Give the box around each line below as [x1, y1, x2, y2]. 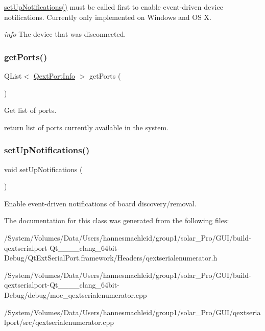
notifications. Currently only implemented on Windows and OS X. [4, 11, 211, 22]
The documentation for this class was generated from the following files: [4, 215, 229, 226]
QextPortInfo [33, 70, 75, 81]
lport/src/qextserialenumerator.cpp [4, 317, 114, 327]
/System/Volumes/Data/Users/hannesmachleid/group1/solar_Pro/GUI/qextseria [4, 306, 261, 317]
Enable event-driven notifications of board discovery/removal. [4, 198, 197, 208]
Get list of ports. [4, 105, 57, 115]
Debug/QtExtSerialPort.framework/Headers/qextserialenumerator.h [4, 252, 218, 263]
